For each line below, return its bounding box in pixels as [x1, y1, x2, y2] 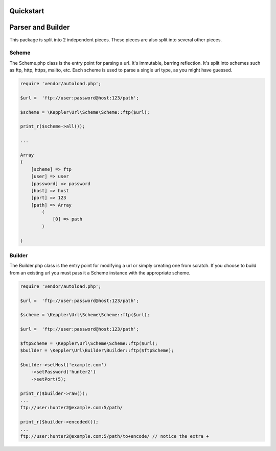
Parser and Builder [9, 23, 70, 32]
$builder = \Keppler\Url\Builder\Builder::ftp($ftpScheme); [20, 347, 174, 354]
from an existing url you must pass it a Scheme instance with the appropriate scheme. [9, 269, 191, 275]
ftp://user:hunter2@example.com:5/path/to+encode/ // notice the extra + [20, 433, 209, 439]
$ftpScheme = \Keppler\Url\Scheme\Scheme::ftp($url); [20, 340, 158, 346]
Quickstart [9, 7, 44, 15]
